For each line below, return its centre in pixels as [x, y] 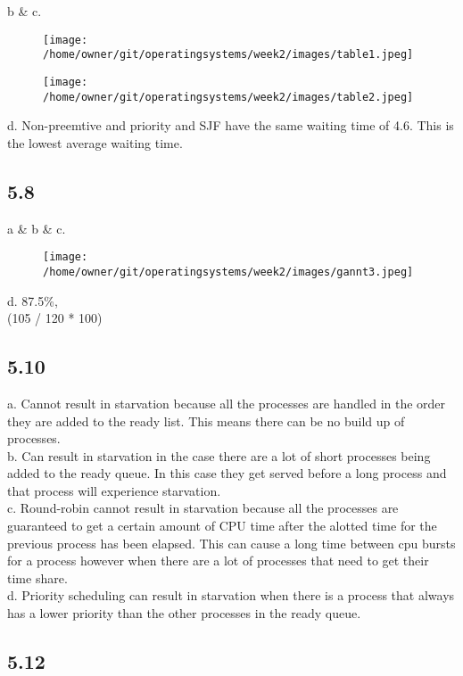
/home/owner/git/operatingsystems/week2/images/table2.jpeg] [228, 97]
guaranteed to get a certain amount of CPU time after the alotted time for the [222, 526]
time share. [37, 577]
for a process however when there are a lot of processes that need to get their [218, 561]
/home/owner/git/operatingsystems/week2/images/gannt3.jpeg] [228, 272]
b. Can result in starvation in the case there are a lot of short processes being [219, 455]
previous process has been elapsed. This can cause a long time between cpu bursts [231, 543]
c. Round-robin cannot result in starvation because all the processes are [203, 508]
